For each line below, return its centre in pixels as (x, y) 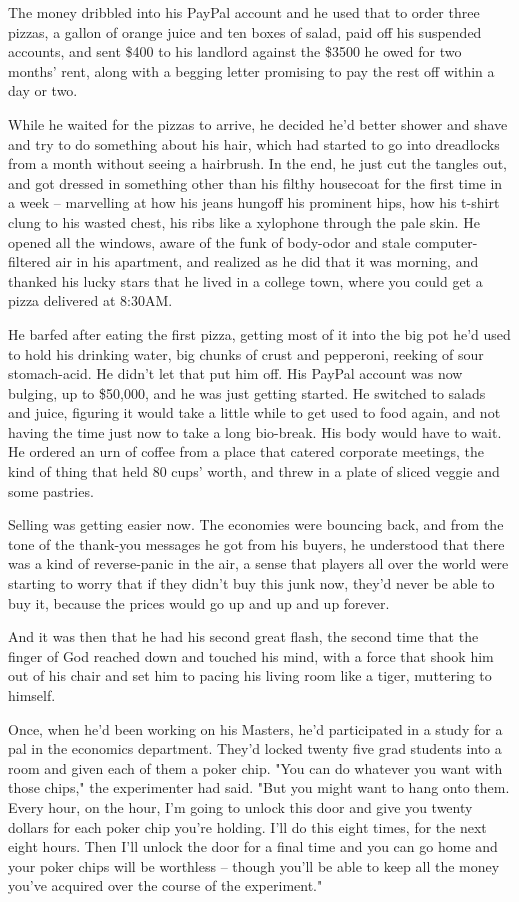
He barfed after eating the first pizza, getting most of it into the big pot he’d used (259, 333)
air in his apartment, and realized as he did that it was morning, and (267, 261)
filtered (29, 261)
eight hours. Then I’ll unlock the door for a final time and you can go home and (253, 846)
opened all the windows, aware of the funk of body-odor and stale (209, 241)
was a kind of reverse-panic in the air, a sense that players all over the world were (258, 563)
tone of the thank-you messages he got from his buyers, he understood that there (256, 543)
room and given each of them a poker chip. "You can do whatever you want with (255, 767)
